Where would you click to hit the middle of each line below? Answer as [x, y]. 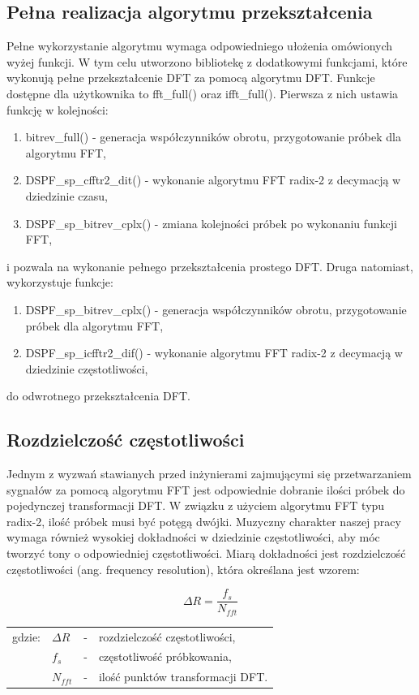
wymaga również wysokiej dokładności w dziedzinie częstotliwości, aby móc [193, 537]
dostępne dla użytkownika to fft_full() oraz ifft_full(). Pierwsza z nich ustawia [203, 93]
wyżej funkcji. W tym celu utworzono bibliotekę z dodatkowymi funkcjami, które [207, 61]
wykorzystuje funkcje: [60, 282]
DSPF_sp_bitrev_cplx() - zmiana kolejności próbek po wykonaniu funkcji [212, 223]
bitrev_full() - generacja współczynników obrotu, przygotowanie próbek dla [213, 137]
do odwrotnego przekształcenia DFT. [98, 396]
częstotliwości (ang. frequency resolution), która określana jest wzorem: [183, 569]
